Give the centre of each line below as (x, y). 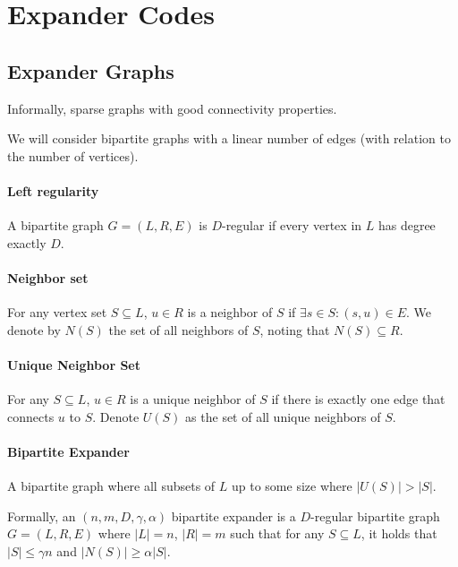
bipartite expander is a (233, 515)
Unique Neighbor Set (74, 364)
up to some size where (292, 486)
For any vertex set (57, 312)
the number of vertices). (73, 155)
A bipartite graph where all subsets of (111, 486)
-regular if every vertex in (292, 225)
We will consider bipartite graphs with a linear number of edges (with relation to (229, 138)
